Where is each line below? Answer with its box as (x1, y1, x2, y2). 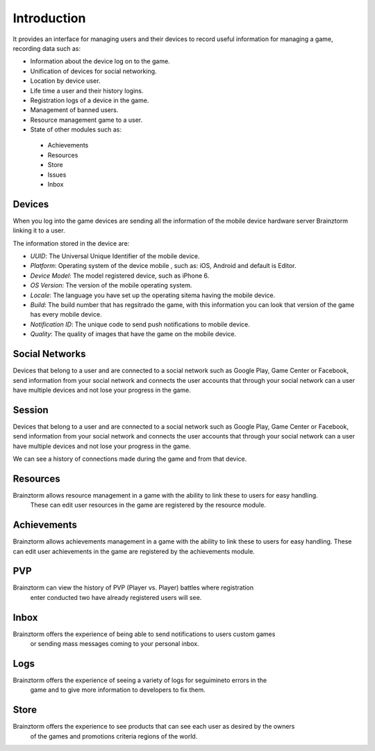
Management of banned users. (30, 106, 119, 114)
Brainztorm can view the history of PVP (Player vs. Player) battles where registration (12, 583, 254, 592)
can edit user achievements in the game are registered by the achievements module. (12, 547, 255, 555)
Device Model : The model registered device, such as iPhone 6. (30, 271, 210, 280)
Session (12, 404, 49, 416)
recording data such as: (12, 44, 81, 52)
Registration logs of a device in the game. (30, 96, 149, 104)
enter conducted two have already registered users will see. (30, 593, 202, 601)
